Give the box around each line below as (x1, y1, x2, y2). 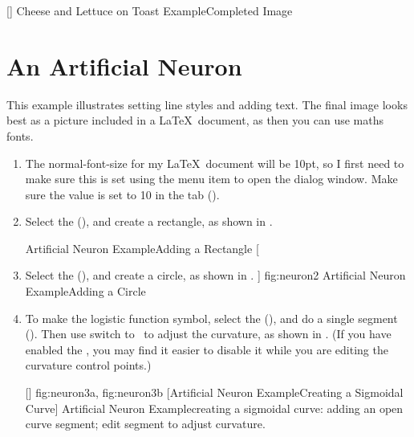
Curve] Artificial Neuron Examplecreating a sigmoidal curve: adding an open (25, 399, 404, 416)
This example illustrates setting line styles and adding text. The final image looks (6, 96, 408, 112)
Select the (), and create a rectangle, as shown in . (25, 213, 273, 230)
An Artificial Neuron (6, 49, 242, 82)
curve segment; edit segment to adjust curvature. (25, 415, 266, 432)
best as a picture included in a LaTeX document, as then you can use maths (6, 112, 384, 129)
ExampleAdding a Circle (25, 283, 146, 300)
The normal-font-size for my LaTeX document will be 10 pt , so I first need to (25, 154, 404, 171)
